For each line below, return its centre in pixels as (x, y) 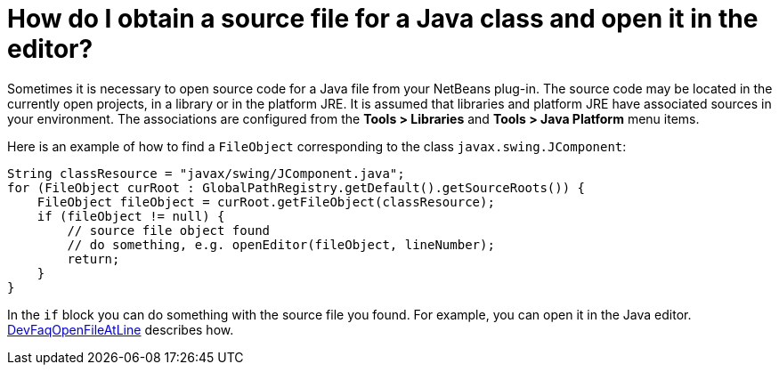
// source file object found (169, 230)
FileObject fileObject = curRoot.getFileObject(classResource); (266, 202)
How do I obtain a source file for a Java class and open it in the (383, 19)
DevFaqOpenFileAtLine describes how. (121, 329)
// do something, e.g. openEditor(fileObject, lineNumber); (281, 244)
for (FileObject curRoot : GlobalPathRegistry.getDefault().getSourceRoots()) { (296, 187)
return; (93, 259)
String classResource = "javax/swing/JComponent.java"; (206, 173)
